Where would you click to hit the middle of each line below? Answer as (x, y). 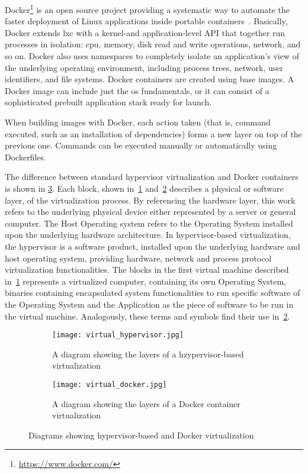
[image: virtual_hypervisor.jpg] (118, 335)
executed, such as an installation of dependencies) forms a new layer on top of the (153, 133)
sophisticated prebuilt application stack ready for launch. (108, 102)
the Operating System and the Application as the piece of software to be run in (149, 304)
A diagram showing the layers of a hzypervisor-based (148, 354)
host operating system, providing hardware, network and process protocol (138, 258)
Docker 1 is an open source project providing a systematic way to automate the (147, 9)
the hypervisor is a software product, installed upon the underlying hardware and (153, 246)
